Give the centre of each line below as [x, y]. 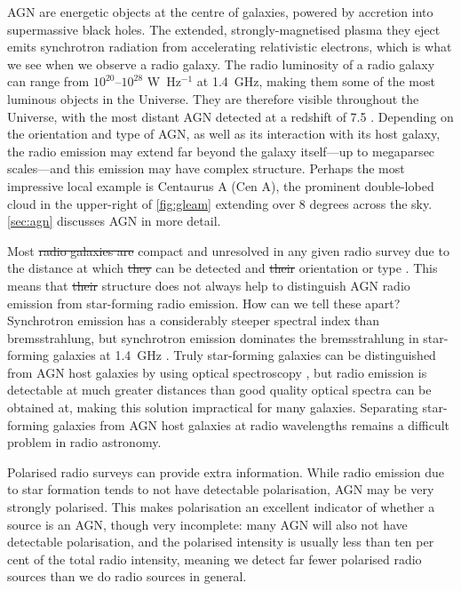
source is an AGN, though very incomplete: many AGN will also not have [207, 524]
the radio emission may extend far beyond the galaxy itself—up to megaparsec [221, 151]
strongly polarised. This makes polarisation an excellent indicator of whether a [221, 507]
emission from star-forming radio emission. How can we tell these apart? [204, 303]
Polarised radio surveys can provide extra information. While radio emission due [226, 471]
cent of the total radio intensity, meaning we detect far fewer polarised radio [215, 559]
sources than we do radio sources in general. [127, 576]
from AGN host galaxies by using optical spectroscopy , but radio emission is [217, 372]
